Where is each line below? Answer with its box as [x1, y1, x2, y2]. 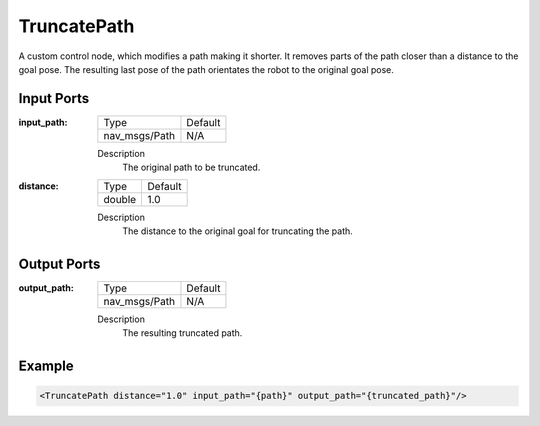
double [103, 192, 137, 206]
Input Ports [18, 90, 90, 107]
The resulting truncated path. [122, 327, 243, 339]
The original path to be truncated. [122, 161, 261, 174]
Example [18, 358, 74, 375]
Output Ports [18, 255, 101, 272]
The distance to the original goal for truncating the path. [122, 225, 354, 237]
